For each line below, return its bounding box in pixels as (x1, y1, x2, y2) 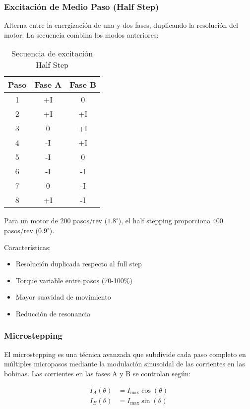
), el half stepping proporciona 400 (118, 215, 223, 226)
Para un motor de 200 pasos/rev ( (4, 215, 108, 226)
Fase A (34, 79, 62, 91)
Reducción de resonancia (15, 308, 91, 318)
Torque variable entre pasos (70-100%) (15, 275, 132, 285)
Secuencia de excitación (11, 48, 93, 59)
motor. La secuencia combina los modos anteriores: (4, 29, 159, 40)
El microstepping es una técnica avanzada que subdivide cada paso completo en (4, 349, 246, 359)
